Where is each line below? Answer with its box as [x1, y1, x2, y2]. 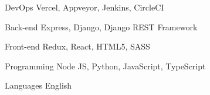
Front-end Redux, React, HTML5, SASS [5, 40, 150, 52]
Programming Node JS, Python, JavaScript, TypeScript [5, 59, 206, 72]
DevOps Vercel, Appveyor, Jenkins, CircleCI [5, 1, 164, 13]
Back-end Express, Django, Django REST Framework [5, 20, 198, 33]
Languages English [5, 79, 72, 92]
